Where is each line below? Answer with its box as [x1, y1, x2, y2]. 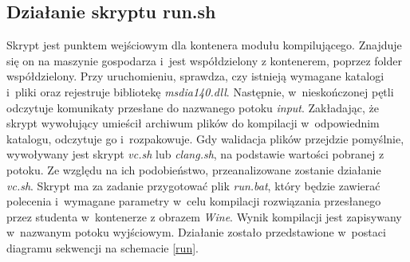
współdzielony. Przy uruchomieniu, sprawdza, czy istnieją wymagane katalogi [6, 68, 384, 84]
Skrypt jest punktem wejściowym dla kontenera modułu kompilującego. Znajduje [6, 37, 402, 53]
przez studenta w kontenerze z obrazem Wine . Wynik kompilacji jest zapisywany [6, 208, 402, 225]
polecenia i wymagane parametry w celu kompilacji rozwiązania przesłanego [6, 193, 381, 209]
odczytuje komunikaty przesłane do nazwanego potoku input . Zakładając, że [6, 99, 379, 115]
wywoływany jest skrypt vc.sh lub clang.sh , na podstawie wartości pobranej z [6, 146, 384, 162]
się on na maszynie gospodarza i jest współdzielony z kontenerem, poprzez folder [6, 52, 402, 68]
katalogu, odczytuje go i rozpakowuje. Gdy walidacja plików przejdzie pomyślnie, [6, 130, 404, 147]
